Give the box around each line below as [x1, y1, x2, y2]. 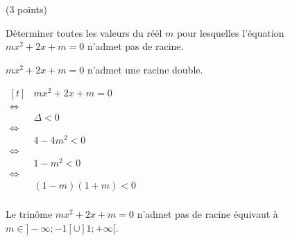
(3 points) [6, 2, 47, 16]
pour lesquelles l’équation [176, 25, 284, 40]
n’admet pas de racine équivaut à [137, 206, 278, 221]
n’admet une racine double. [87, 62, 203, 76]
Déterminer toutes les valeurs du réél [6, 25, 162, 40]
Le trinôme [6, 206, 53, 221]
